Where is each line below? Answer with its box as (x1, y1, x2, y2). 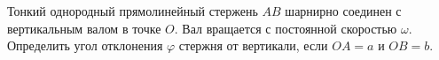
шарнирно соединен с (285, 2, 402, 19)
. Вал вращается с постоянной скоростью (174, 19, 397, 37)
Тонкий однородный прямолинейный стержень (7, 2, 258, 19)
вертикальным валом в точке (7, 19, 161, 37)
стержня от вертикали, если (178, 36, 328, 55)
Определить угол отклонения (7, 36, 163, 55)
